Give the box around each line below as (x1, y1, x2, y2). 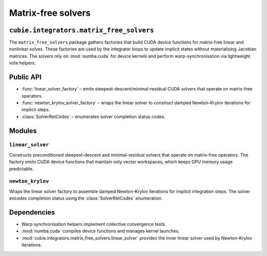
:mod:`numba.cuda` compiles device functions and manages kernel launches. (21, 228, 180, 234)
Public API (9, 73, 42, 82)
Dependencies (9, 208, 55, 216)
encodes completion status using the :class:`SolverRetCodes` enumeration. (9, 195, 163, 201)
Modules (9, 127, 37, 135)
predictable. (9, 166, 34, 171)
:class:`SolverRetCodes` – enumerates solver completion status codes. (21, 114, 166, 120)
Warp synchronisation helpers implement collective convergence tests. (21, 221, 167, 227)
